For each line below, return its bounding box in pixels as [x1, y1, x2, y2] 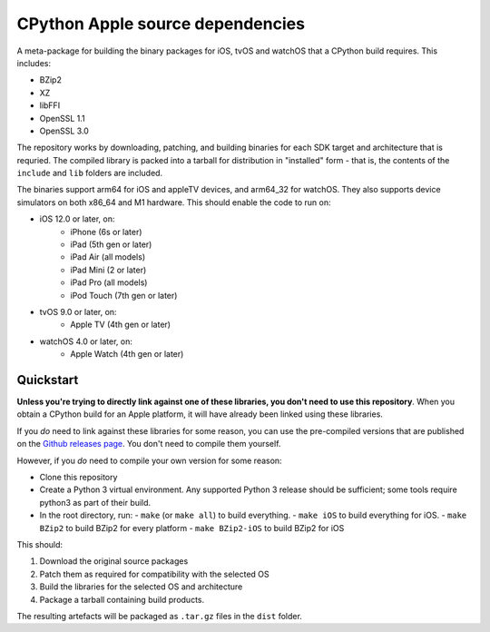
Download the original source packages [39, 556, 189, 567]
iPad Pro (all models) [70, 277, 148, 288]
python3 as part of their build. [39, 497, 152, 508]
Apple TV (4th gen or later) [70, 319, 171, 331]
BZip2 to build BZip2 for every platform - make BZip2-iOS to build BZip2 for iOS [39, 522, 345, 533]
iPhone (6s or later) [70, 226, 142, 237]
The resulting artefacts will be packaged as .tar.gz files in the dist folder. [16, 610, 303, 621]
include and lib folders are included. [16, 168, 163, 179]
